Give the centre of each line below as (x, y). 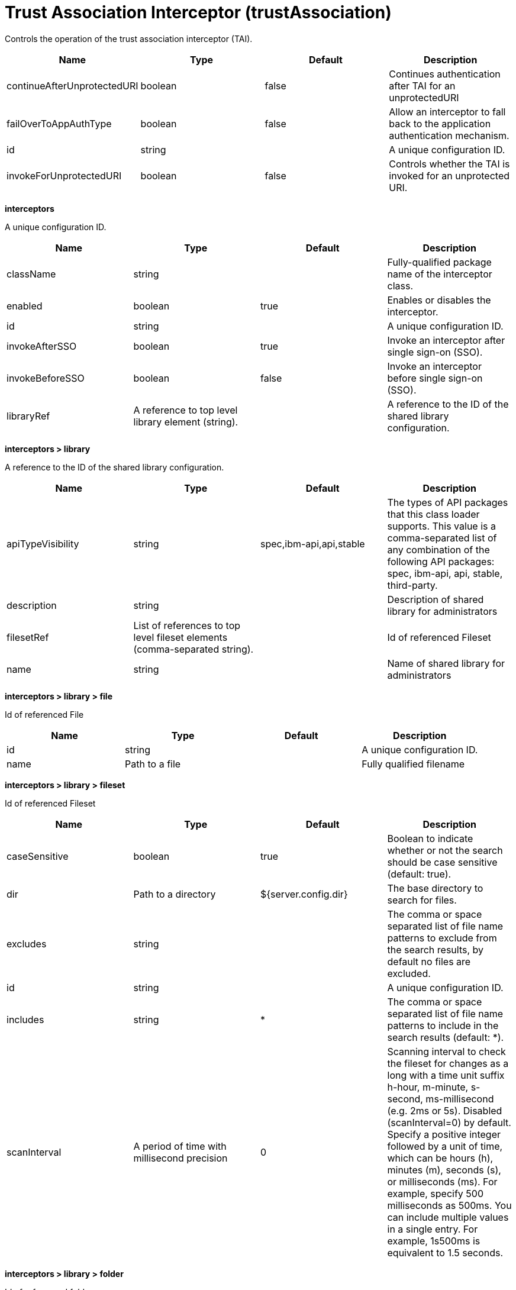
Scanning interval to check (446, 1051)
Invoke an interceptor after (446, 340)
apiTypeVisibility (43, 544)
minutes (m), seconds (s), (444, 1170)
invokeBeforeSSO (46, 378)
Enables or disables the (439, 300)
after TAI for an (422, 86)
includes (25, 1019)
